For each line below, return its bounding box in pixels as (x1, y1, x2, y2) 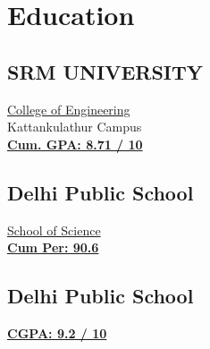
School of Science (7, 220, 101, 239)
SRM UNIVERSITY (7, 57, 204, 85)
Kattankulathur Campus (7, 117, 142, 136)
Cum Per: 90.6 (7, 238, 99, 257)
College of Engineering (7, 99, 130, 118)
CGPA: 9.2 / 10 (7, 323, 107, 342)
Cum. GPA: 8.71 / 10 (7, 134, 143, 153)
